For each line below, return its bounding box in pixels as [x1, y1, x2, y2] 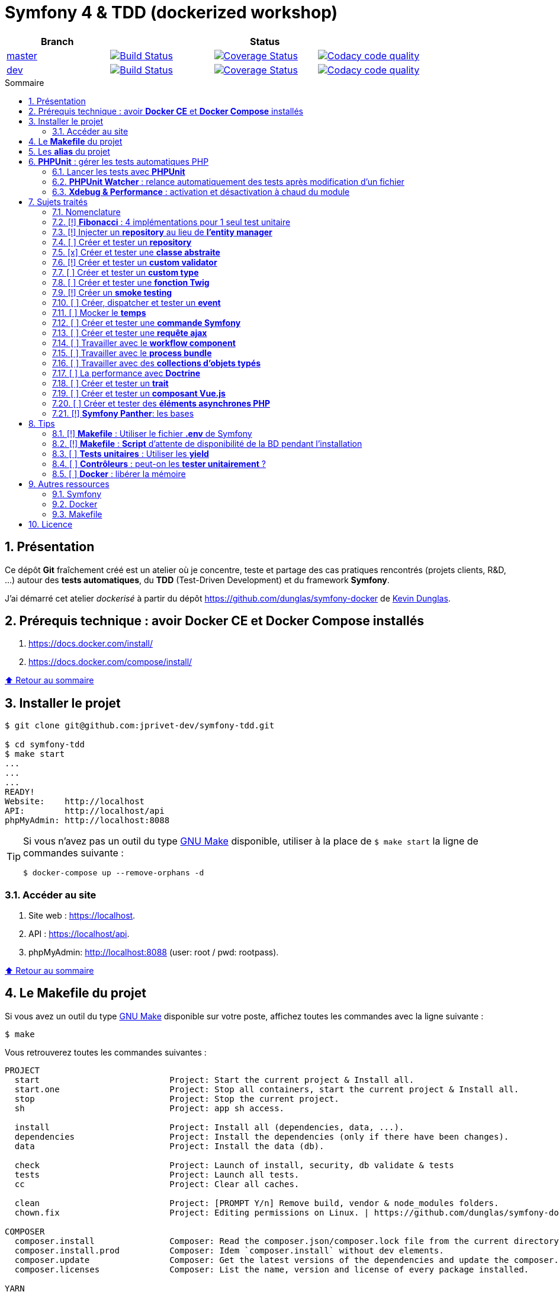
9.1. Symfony [52, 488, 102, 499]
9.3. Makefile [52, 509, 102, 519]
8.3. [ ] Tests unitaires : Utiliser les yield [52, 448, 209, 459]
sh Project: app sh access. [14, 1103, 285, 1113]
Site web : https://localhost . [28, 910, 136, 921]
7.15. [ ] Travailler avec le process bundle [52, 347, 212, 358]
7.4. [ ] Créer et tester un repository [52, 236, 192, 247]
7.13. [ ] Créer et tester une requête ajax [52, 327, 207, 338]
